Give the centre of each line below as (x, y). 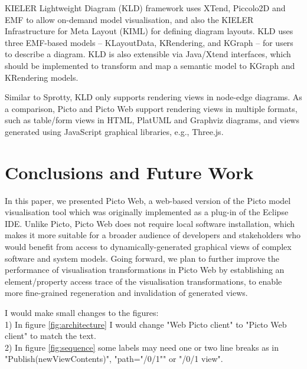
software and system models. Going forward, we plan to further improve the (142, 258)
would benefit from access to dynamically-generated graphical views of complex (148, 247)
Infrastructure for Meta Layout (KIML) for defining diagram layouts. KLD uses (149, 31)
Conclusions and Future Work (129, 172)
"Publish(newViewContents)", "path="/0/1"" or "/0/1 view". (114, 359)
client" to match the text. (50, 336)
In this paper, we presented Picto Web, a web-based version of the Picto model (148, 200)
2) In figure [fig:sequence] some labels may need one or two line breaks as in (142, 347)
